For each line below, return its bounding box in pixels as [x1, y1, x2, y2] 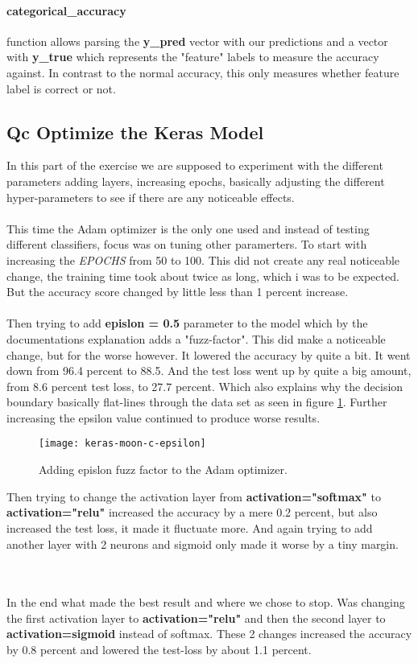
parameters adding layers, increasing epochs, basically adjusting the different [6, 172, 385, 189]
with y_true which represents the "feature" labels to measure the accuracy [6, 48, 379, 65]
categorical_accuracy [6, 2, 126, 19]
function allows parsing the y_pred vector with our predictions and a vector [6, 32, 388, 49]
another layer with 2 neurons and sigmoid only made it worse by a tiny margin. [6, 535, 399, 552]
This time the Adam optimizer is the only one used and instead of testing [6, 220, 370, 237]
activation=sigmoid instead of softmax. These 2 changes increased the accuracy [6, 625, 412, 642]
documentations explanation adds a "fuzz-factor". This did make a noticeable [6, 330, 386, 347]
